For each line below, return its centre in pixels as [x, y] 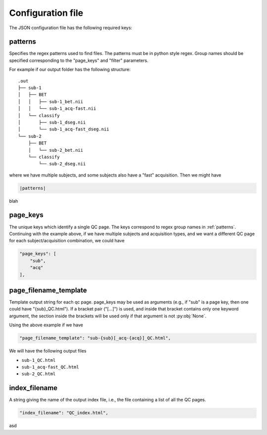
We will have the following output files [48, 351]
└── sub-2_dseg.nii [62, 164]
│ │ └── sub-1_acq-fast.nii [57, 109]
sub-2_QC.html [39, 374]
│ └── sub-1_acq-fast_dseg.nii [64, 129]
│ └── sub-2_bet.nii [56, 150]
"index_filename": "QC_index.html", [64, 413]
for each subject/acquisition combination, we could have [67, 241]
